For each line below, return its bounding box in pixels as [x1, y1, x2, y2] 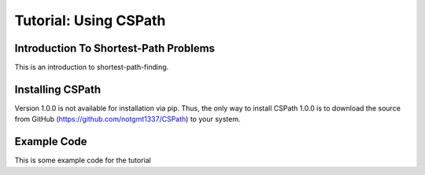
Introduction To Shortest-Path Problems [14, 42, 216, 55]
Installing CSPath [14, 82, 102, 96]
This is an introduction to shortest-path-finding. [14, 63, 169, 72]
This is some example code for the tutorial [14, 155, 151, 165]
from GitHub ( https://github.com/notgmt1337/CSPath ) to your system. [14, 115, 241, 124]
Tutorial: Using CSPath [14, 12, 166, 29]
